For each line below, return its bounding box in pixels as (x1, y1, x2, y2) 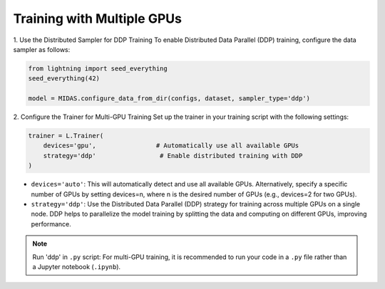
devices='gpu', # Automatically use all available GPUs (43, 142, 299, 149)
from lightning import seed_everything (28, 64, 168, 73)
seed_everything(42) (28, 75, 100, 83)
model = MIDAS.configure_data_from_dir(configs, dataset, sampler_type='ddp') (28, 95, 310, 103)
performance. (31, 219, 71, 228)
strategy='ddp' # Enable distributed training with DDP (43, 152, 303, 159)
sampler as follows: (13, 45, 71, 53)
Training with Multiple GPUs (13, 11, 182, 26)
